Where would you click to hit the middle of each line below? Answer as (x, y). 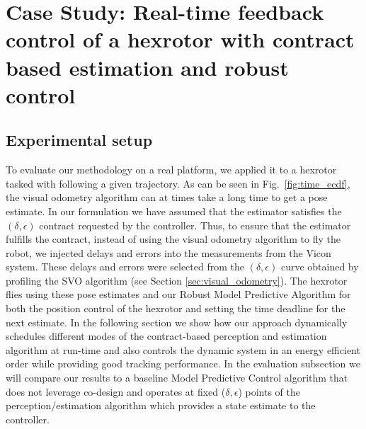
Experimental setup (79, 140)
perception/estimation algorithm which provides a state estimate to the (161, 405)
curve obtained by (320, 267)
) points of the (269, 391)
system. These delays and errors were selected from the (125, 267)
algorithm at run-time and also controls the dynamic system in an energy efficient (183, 349)
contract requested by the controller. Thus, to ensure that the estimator (195, 225)
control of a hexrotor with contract (180, 39)
